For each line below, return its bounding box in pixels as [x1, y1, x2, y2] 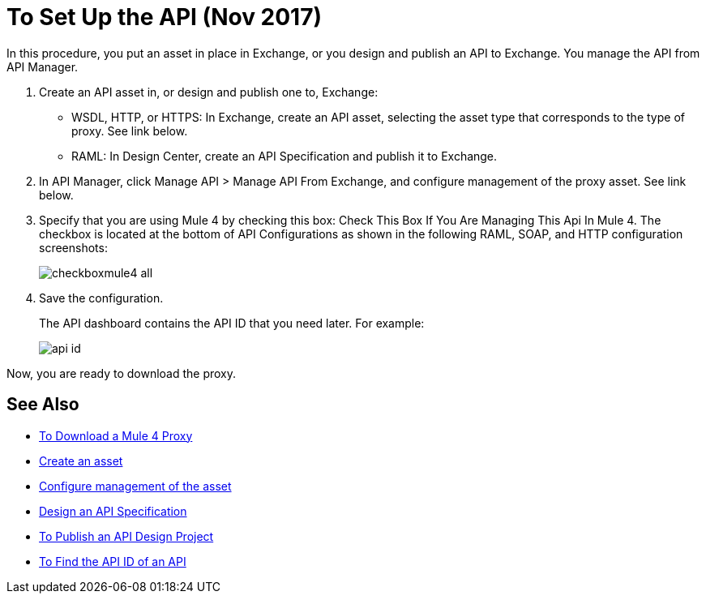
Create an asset [39, 453, 123, 468]
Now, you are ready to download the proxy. [6, 366, 237, 380]
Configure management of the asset [39, 478, 232, 493]
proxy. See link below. [71, 123, 188, 138]
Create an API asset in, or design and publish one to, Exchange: [39, 84, 379, 99]
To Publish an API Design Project [39, 529, 214, 543]
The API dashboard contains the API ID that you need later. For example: [39, 315, 425, 330]
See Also [6, 394, 79, 415]
